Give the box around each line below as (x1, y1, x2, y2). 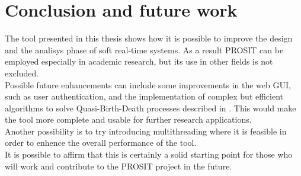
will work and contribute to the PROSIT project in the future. (5, 159, 232, 172)
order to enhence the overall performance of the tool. (5, 136, 197, 149)
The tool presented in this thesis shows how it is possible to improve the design (5, 32, 293, 44)
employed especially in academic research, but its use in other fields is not (5, 55, 273, 68)
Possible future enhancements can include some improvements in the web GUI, (5, 78, 291, 91)
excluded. (5, 66, 39, 79)
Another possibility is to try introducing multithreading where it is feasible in (5, 124, 287, 137)
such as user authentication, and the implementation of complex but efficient (5, 90, 284, 103)
